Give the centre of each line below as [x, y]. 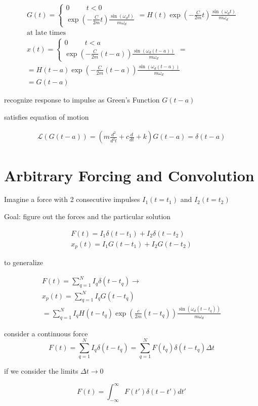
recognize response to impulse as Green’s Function [82, 100]
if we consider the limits [41, 371]
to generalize [24, 262]
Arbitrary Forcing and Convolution [129, 175]
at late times [46, 33]
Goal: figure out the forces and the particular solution [88, 216]
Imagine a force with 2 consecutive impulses [72, 199]
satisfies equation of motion [47, 116]
